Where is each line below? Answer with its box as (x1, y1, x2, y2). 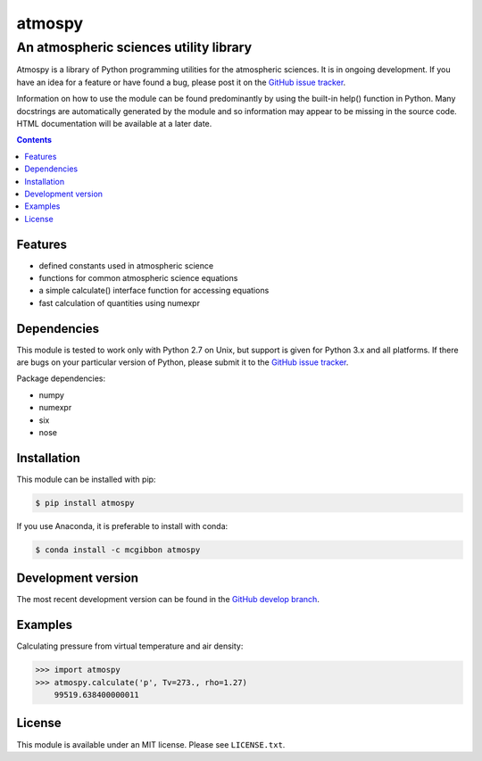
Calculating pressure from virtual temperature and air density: (16, 641, 244, 651)
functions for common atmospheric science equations (38, 272, 238, 283)
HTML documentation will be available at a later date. (16, 118, 212, 128)
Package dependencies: (16, 373, 106, 384)
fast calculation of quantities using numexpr (38, 297, 201, 308)
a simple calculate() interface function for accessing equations (38, 285, 270, 296)
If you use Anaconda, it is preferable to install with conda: (16, 520, 229, 531)
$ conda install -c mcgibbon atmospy (35, 544, 201, 555)
